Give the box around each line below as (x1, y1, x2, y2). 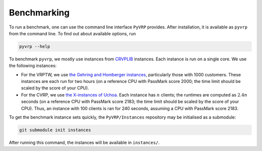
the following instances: (9, 63, 57, 69)
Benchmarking (9, 7, 70, 18)
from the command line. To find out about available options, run (9, 30, 136, 36)
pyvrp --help (19, 43, 50, 49)
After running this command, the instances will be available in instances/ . (9, 140, 160, 145)
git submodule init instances (19, 127, 91, 133)
